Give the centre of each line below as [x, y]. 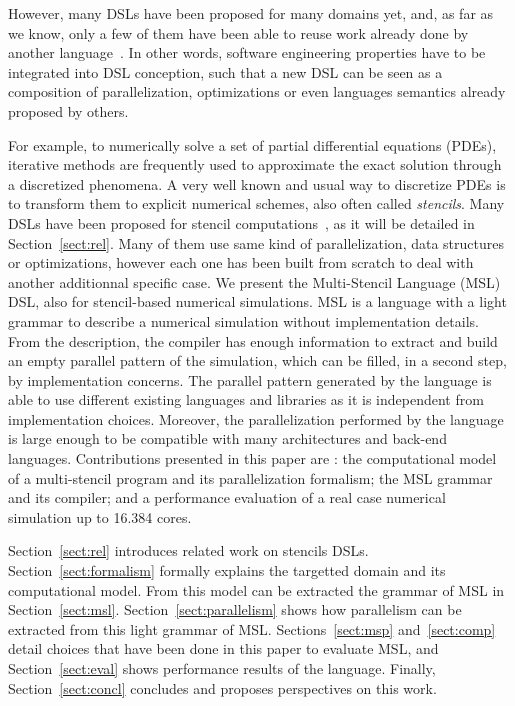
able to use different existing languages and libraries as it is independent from [246, 399]
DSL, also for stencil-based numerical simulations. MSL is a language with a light [257, 301]
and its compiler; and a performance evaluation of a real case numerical [227, 497]
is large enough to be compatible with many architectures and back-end [227, 438]
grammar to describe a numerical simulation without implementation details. [243, 320]
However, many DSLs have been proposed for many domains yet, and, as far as [251, 13]
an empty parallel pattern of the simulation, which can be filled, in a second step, [257, 360]
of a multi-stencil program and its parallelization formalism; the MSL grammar [250, 477]
